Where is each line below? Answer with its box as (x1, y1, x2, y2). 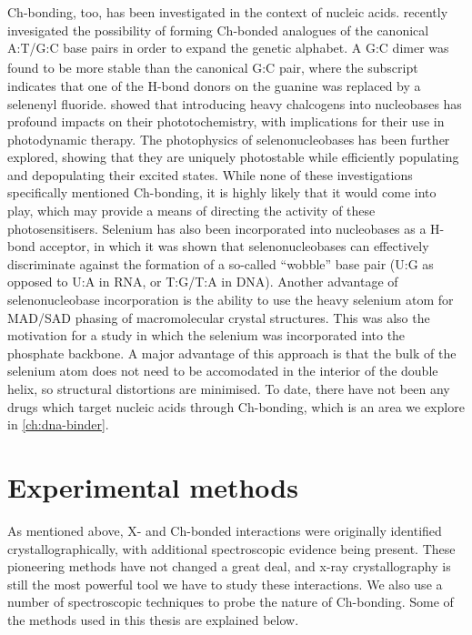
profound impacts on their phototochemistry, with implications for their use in (7, 112, 445, 131)
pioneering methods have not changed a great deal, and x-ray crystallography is (7, 557, 451, 576)
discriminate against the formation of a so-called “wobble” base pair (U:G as (7, 254, 434, 273)
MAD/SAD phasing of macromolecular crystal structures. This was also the (7, 307, 430, 327)
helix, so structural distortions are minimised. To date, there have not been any (7, 379, 450, 398)
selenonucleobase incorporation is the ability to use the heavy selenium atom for (7, 290, 454, 309)
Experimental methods (7, 468, 298, 505)
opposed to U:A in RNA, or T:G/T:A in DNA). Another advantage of (7, 272, 398, 291)
